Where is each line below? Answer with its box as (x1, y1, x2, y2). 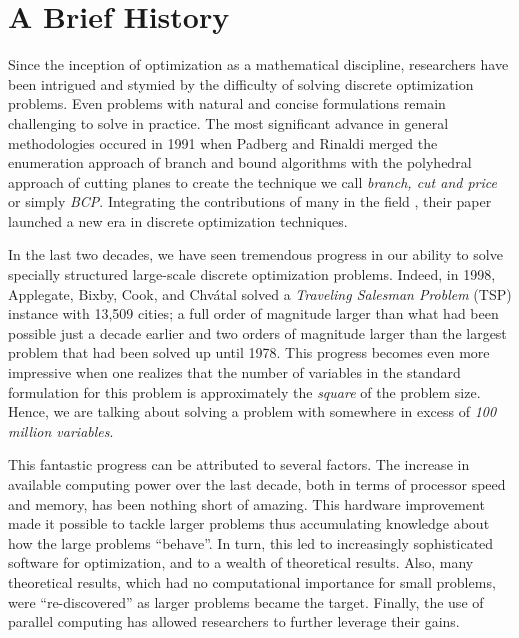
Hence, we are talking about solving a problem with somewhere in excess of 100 (8, 401, 497, 422)
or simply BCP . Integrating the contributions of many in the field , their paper (8, 191, 492, 212)
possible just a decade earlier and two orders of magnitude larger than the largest (8, 322, 507, 343)
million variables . (8, 420, 114, 441)
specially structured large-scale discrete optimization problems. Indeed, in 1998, (8, 264, 496, 285)
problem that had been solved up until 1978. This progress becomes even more (8, 342, 490, 363)
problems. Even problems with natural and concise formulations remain (8, 93, 446, 114)
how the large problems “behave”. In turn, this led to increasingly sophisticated (8, 532, 494, 553)
